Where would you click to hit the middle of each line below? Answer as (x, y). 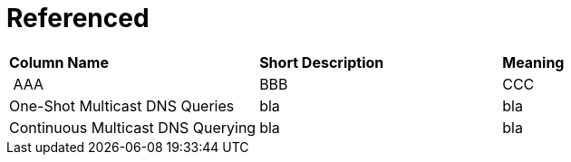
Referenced (78, 18)
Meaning (533, 62)
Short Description (322, 62)
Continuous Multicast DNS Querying (133, 127)
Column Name (59, 62)
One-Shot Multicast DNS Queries (122, 105)
